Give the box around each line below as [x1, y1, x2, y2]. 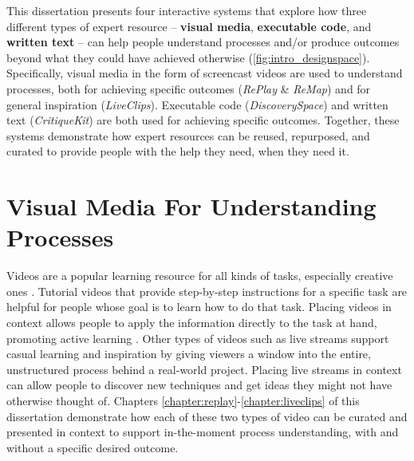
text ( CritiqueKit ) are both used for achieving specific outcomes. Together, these [6, 112, 400, 128]
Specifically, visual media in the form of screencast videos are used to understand [6, 65, 403, 81]
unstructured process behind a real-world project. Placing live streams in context [6, 361, 402, 377]
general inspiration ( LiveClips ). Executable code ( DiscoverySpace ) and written [6, 96, 388, 112]
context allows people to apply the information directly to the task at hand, [6, 314, 377, 331]
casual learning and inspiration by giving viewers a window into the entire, [6, 345, 371, 362]
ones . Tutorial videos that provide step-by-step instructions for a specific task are [6, 282, 408, 299]
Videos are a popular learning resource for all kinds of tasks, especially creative [6, 267, 393, 284]
